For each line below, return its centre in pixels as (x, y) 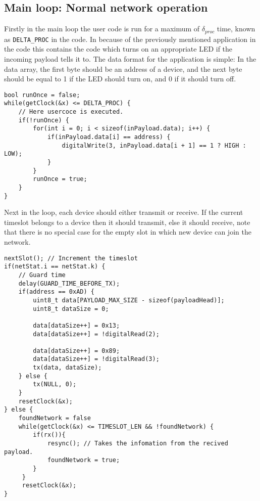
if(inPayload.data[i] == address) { (109, 137)
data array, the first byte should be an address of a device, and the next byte (123, 69)
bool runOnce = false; (42, 95)
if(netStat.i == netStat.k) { (55, 267)
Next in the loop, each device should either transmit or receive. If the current (124, 212)
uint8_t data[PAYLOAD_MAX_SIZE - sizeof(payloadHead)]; (129, 300)
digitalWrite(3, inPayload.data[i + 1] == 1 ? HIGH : (154, 145)
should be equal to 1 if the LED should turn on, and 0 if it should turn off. (120, 79)
